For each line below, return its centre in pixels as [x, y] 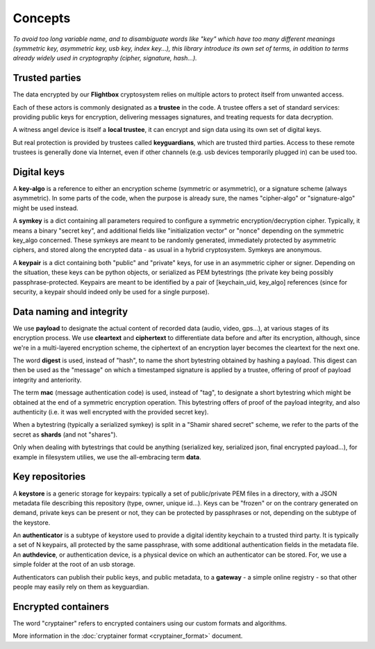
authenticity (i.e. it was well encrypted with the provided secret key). [111, 412]
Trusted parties [47, 78]
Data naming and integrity [70, 311]
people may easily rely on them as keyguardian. [81, 587]
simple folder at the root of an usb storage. [74, 564]
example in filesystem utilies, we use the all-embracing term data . [107, 457]
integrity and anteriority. [47, 380]
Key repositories [49, 477]
